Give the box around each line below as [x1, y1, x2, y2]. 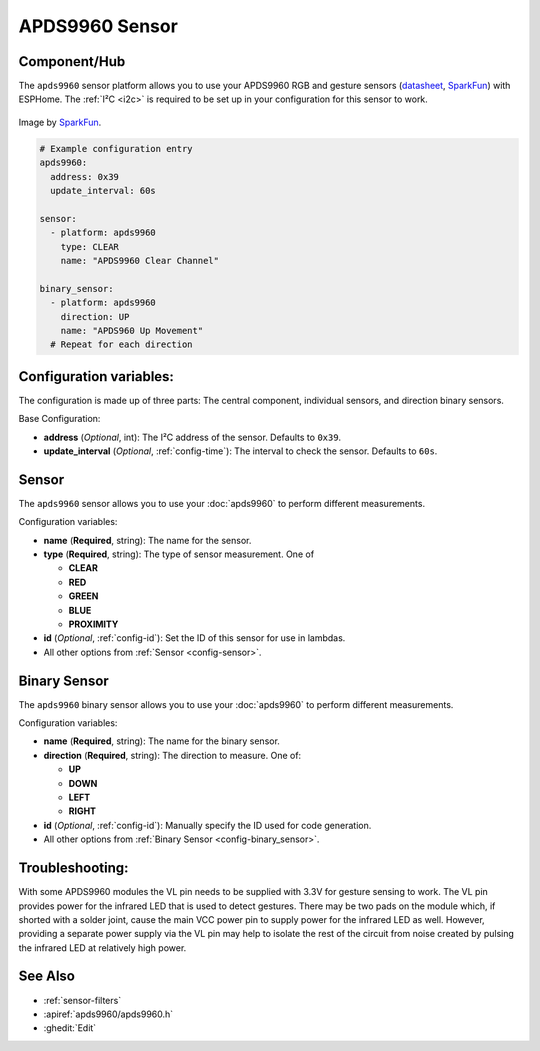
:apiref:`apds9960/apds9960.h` [43, 1008, 174, 1020]
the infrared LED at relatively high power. [18, 941, 187, 954]
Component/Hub [18, 53, 126, 70]
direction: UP [60, 311, 130, 322]
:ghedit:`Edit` [43, 1022, 97, 1034]
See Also [18, 968, 75, 985]
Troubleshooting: [18, 860, 129, 877]
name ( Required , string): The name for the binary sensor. [43, 735, 280, 747]
